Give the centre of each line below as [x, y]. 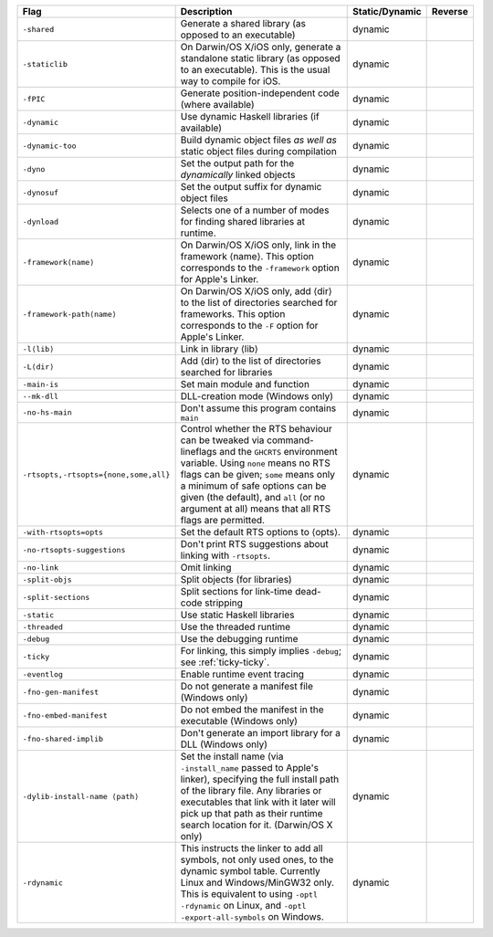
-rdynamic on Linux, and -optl [243, 905]
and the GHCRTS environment [278, 452]
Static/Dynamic [387, 11]
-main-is [41, 384]
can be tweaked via [222, 440]
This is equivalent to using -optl [249, 894]
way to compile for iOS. [231, 81]
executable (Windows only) [239, 721]
